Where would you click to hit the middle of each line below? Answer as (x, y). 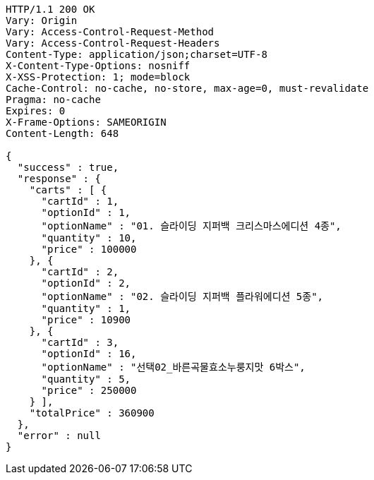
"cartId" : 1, (80, 201)
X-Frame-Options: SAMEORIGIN (86, 122)
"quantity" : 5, (86, 379)
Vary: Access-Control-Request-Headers (113, 43)
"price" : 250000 (89, 390)
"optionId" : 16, (89, 354)
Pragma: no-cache (53, 100)
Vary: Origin (42, 20)
